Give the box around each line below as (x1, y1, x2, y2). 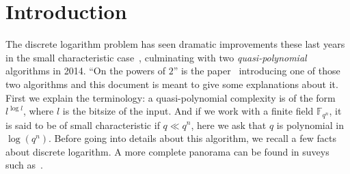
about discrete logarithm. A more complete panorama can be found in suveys (5, 144, 329, 158)
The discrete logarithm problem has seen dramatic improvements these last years (5, 37, 345, 51)
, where (23, 104, 54, 118)
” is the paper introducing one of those (173, 63, 340, 78)
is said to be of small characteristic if (5, 117, 160, 132)
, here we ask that (191, 117, 267, 132)
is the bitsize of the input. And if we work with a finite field (62, 104, 314, 118)
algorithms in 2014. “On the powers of (5, 63, 165, 78)
